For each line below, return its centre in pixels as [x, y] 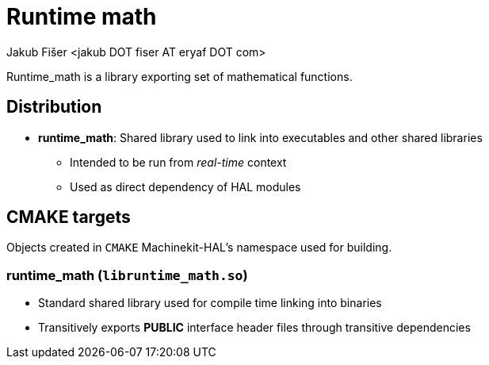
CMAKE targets [69, 217]
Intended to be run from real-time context [178, 162]
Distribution [54, 107]
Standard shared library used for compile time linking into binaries [210, 303]
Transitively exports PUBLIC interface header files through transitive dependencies [254, 328]
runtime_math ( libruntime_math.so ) [127, 275]
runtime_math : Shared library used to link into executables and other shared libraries [260, 137]
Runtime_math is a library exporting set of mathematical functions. [180, 76]
